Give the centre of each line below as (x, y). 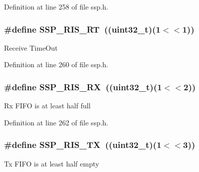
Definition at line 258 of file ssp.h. (56, 7)
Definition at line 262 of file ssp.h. (56, 122)
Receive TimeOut (31, 47)
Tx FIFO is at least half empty (52, 163)
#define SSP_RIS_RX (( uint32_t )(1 (83, 87)
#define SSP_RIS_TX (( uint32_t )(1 (83, 145)
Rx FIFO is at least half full (47, 106)
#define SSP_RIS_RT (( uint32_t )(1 (82, 29)
